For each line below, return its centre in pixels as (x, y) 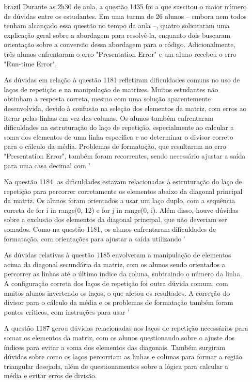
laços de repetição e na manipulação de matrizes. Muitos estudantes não (111, 89)
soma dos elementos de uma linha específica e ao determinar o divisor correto (119, 136)
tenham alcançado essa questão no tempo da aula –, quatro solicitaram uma (117, 25)
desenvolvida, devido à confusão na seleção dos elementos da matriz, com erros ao (125, 108)
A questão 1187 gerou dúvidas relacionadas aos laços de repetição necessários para (126, 328)
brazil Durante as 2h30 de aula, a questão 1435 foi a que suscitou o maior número (125, 6)
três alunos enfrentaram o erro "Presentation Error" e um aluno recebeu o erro (120, 54)
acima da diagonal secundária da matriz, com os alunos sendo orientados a (115, 264)
